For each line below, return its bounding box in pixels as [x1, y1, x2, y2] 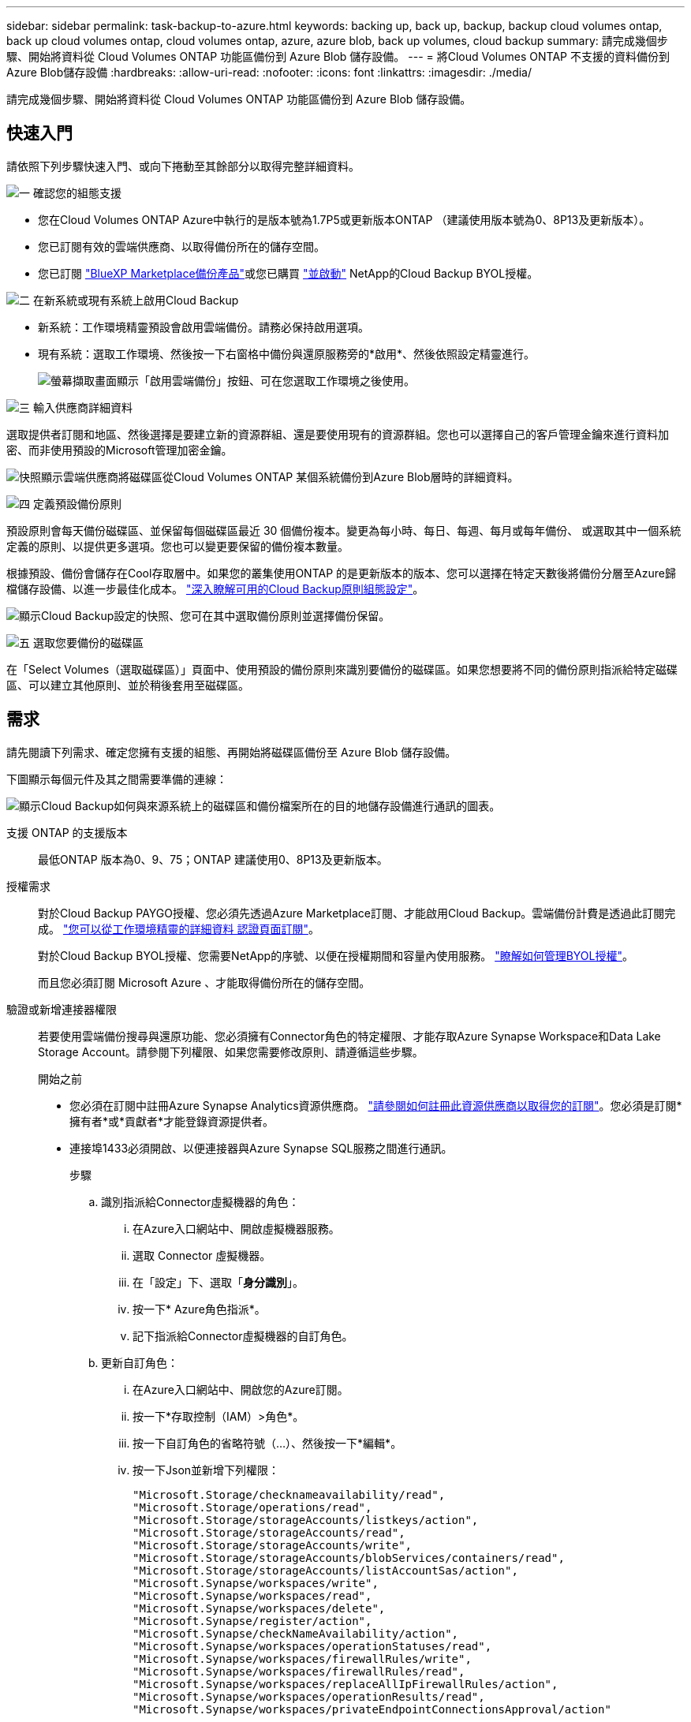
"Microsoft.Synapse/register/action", [133, 1614, 372, 1627]
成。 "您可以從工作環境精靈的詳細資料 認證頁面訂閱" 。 [38, 921, 319, 936]
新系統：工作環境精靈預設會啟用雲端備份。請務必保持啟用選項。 [38, 319, 369, 334]
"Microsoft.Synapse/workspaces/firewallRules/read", [133, 1664, 465, 1678]
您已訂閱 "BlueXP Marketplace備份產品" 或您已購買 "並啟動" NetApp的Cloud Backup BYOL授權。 [38, 266, 539, 280]
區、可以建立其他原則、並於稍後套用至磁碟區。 [6, 678, 249, 692]
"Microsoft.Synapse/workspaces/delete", [133, 1601, 386, 1615]
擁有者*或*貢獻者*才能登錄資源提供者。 [69, 1114, 275, 1128]
